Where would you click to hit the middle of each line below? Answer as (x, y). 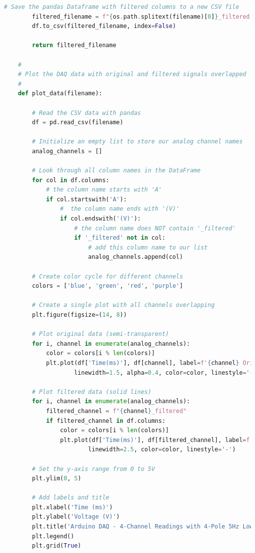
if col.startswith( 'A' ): (86, 199)
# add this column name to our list (148, 247)
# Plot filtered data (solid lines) (92, 392)
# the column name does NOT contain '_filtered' (155, 228)
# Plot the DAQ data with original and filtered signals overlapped (132, 74)
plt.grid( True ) (57, 546)
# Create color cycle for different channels (108, 276)
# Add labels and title (71, 498)
